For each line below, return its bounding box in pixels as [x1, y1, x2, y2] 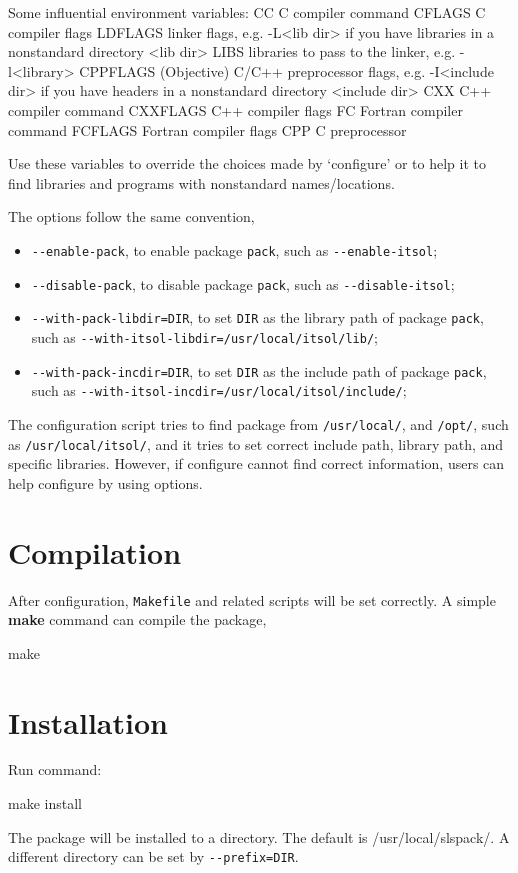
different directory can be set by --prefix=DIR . [8, 846, 299, 867]
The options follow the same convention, [8, 206, 255, 227]
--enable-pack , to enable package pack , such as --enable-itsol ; [31, 239, 438, 260]
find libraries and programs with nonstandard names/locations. [8, 172, 395, 193]
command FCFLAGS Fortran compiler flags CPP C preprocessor [8, 119, 407, 140]
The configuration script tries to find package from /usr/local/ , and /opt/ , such [8, 413, 509, 434]
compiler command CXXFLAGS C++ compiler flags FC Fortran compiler [8, 99, 463, 120]
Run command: [8, 759, 102, 780]
